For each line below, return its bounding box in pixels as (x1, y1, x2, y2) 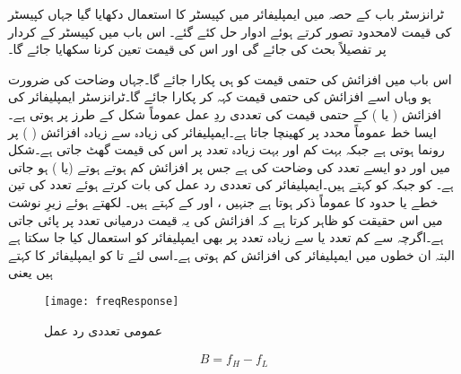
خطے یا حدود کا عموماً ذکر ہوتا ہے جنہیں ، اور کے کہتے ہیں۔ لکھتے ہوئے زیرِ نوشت (8, 192, 439, 211)
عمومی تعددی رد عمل (44, 320, 163, 339)
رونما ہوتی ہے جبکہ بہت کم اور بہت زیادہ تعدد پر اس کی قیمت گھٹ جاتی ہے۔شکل (8, 140, 445, 159)
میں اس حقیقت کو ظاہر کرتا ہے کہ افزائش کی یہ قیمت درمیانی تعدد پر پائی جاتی (8, 210, 443, 229)
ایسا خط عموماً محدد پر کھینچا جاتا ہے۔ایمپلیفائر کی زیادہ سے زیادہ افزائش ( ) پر (8, 122, 437, 141)
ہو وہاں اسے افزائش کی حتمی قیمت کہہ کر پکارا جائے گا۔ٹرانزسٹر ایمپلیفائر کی (8, 87, 431, 106)
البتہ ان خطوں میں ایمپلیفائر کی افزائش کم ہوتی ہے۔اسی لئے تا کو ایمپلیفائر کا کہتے (8, 245, 456, 264)
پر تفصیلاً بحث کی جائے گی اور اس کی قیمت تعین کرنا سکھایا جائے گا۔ (8, 39, 387, 58)
